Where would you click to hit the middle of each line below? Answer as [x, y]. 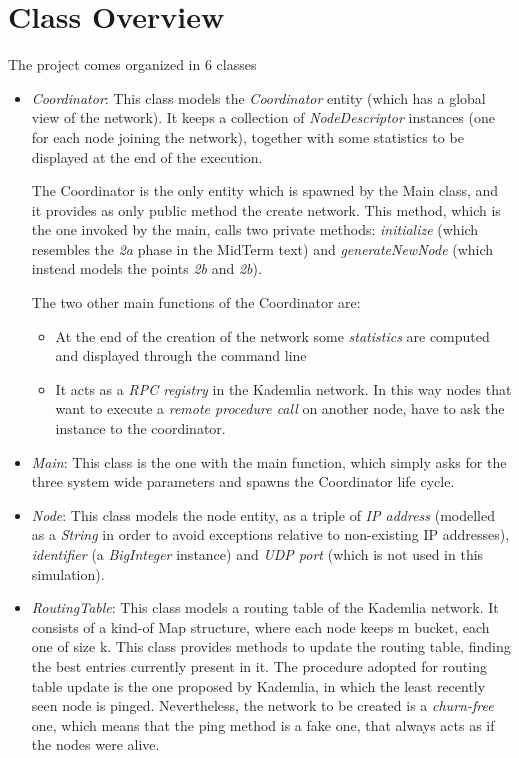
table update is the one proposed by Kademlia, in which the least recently [258, 685]
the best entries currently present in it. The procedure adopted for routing [259, 665]
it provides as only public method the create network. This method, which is [266, 209]
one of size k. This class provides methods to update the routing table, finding [271, 646]
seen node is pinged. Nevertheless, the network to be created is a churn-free [262, 705]
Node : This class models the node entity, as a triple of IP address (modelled [263, 514]
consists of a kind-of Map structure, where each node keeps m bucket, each [260, 626]
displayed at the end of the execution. [147, 156]
